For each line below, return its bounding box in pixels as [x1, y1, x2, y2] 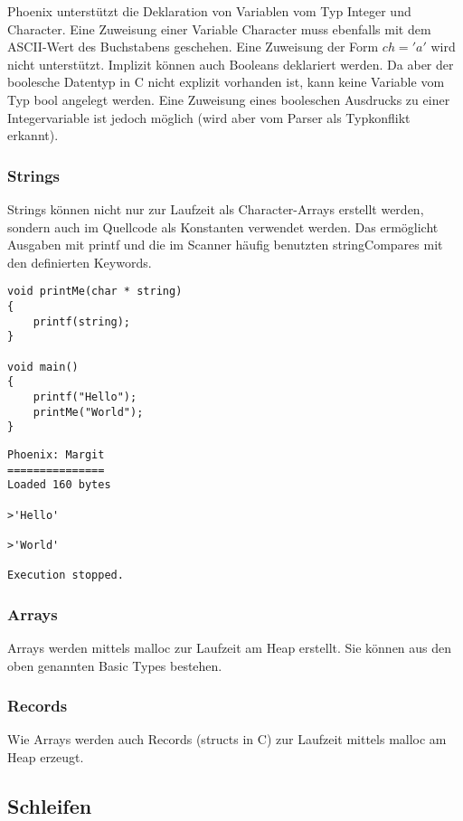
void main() [7, 360, 79, 373]
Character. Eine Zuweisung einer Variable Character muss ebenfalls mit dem [7, 19, 431, 38]
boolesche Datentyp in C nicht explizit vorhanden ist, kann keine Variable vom [7, 72, 445, 91]
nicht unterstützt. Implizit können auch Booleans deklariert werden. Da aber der [7, 54, 454, 73]
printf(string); [33, 315, 131, 328]
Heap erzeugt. [7, 748, 84, 767]
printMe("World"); [33, 405, 144, 419]
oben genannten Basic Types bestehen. [7, 656, 222, 675]
